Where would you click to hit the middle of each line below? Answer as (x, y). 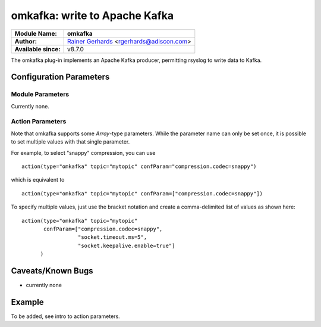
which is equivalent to (38, 180)
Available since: (37, 49)
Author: (26, 41)
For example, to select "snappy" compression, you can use (83, 152)
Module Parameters (40, 94)
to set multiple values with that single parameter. (70, 142)
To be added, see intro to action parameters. (65, 316)
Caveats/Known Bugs (52, 271)
